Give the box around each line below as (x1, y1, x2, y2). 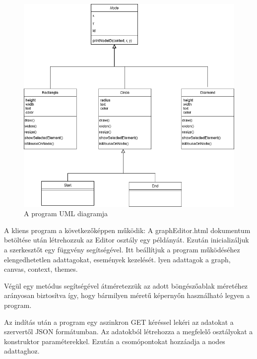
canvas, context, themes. (4, 264, 78, 274)
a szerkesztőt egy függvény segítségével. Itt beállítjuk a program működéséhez (4, 244, 240, 255)
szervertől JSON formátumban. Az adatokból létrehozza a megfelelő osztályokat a (4, 326, 253, 337)
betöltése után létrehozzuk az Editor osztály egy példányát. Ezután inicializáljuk (4, 235, 249, 245)
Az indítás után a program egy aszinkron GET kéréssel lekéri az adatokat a (4, 316, 234, 327)
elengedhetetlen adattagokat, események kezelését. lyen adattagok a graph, (4, 254, 231, 264)
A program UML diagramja (24, 208, 108, 219)
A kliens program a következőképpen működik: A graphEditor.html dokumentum (4, 225, 251, 235)
